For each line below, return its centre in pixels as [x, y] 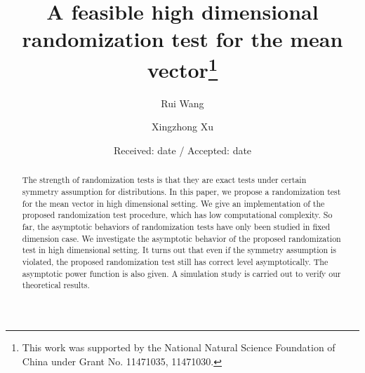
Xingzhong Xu [182, 127]
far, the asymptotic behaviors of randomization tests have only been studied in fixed [176, 227]
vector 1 [182, 68]
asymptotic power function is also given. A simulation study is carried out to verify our [181, 273]
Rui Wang [182, 103]
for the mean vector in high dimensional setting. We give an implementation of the [173, 203]
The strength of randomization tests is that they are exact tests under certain [164, 180]
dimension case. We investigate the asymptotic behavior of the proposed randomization [181, 238]
